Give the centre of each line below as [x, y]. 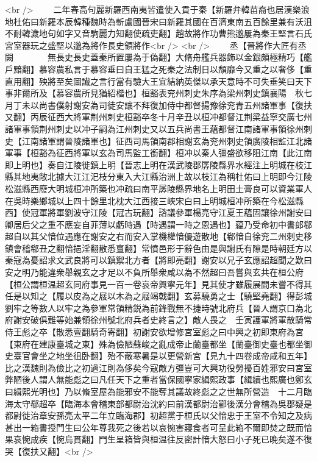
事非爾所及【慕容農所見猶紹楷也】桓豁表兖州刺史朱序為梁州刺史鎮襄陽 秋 [154, 93]
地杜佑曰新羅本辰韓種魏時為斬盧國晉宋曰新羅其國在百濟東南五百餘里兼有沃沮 [158, 21]
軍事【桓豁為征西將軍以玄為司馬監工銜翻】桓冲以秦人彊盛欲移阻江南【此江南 [158, 153]
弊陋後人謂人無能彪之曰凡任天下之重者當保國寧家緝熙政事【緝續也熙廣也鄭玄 [158, 379]
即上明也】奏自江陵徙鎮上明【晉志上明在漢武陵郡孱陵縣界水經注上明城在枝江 [158, 164]
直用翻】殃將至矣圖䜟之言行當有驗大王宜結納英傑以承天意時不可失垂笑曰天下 [158, 81]
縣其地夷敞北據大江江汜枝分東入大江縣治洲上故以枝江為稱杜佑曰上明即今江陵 [158, 176]
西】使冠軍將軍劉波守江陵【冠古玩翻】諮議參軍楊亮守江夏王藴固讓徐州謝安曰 [158, 212]
